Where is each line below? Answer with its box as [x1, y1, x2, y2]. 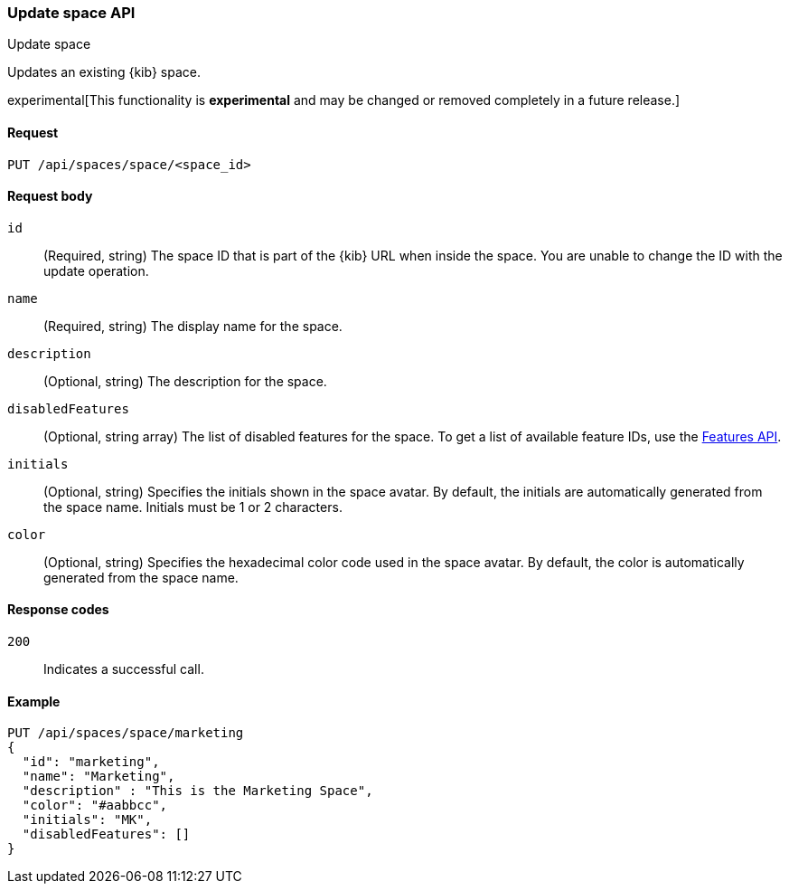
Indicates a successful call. [43, 661, 204, 678]
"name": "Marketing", [22, 769, 175, 784]
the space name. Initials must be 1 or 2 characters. [43, 498, 343, 515]
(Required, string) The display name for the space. [43, 318, 343, 334]
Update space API [7, 4, 136, 22]
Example [7, 693, 61, 709]
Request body [7, 188, 93, 204]
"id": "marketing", [22, 754, 160, 770]
